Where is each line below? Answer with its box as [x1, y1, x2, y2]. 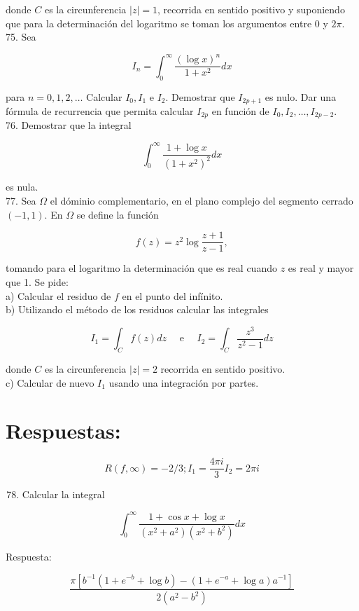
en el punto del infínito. [122, 288, 223, 303]
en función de [211, 104, 269, 118]
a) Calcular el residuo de [6, 288, 111, 303]
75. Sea [6, 29, 36, 44]
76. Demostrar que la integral [6, 118, 132, 132]
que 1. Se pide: [6, 274, 69, 289]
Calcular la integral [22, 487, 105, 502]
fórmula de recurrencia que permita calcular [6, 104, 194, 118]
